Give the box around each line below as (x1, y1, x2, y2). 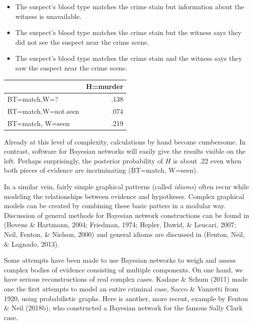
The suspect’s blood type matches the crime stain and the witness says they (15, 53, 242, 63)
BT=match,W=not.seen (7, 106, 79, 116)
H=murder (86, 81, 124, 91)
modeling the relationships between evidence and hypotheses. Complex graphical (4, 191, 244, 201)
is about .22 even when (173, 155, 242, 165)
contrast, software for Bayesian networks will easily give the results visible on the (4, 146, 246, 156)
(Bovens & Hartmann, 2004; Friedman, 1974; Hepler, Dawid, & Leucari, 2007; (4, 219, 236, 230)
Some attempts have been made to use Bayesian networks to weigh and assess (4, 255, 236, 265)
